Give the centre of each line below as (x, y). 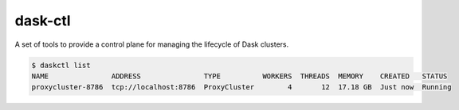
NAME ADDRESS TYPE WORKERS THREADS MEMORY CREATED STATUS (239, 76)
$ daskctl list (61, 65)
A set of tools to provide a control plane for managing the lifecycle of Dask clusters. (152, 44)
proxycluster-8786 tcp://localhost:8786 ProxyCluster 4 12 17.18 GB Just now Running (241, 87)
